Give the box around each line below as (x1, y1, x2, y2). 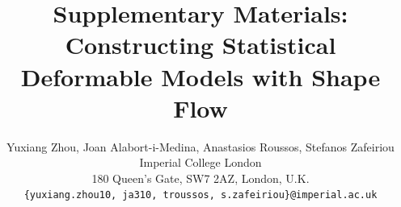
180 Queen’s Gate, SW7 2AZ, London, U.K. (91, 169, 310, 186)
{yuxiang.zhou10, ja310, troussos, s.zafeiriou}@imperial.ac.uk (23, 189, 378, 201)
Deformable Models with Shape (20, 60, 381, 93)
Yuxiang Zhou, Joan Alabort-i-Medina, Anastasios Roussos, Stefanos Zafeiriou (6, 138, 395, 155)
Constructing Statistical (65, 28, 336, 61)
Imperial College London (139, 154, 262, 171)
